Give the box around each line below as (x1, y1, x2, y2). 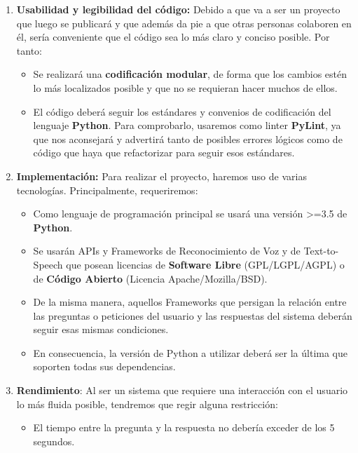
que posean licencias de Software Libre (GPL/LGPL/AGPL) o (66, 257, 345, 271)
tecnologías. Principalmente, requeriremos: (16, 182, 198, 197)
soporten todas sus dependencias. (33, 359, 176, 374)
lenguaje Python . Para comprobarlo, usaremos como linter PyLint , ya (33, 118, 341, 133)
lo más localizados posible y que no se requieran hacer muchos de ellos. (33, 80, 338, 95)
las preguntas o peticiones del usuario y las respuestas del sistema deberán (33, 308, 352, 323)
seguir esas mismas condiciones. (33, 322, 169, 337)
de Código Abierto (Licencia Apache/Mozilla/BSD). (33, 271, 268, 285)
